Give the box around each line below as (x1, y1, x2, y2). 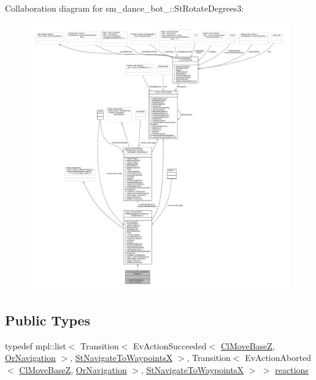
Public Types (5, 310, 91, 329)
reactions (275, 363, 309, 376)
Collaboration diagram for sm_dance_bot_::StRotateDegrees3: (5, 2, 244, 14)
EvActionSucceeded (133, 339, 207, 352)
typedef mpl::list (5, 339, 66, 352)
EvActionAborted (245, 351, 312, 364)
